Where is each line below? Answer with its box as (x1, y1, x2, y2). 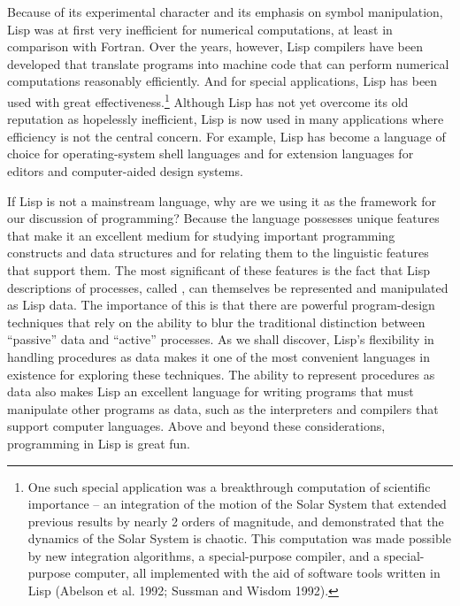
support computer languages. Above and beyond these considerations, (7, 417, 386, 435)
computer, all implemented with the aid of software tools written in (74, 564, 441, 582)
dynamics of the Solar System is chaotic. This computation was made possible (27, 529, 451, 548)
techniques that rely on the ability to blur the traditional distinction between (7, 312, 425, 331)
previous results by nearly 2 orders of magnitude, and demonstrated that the (27, 511, 444, 530)
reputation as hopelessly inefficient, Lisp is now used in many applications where (7, 110, 444, 128)
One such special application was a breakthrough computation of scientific (27, 477, 431, 495)
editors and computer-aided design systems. (7, 162, 243, 180)
